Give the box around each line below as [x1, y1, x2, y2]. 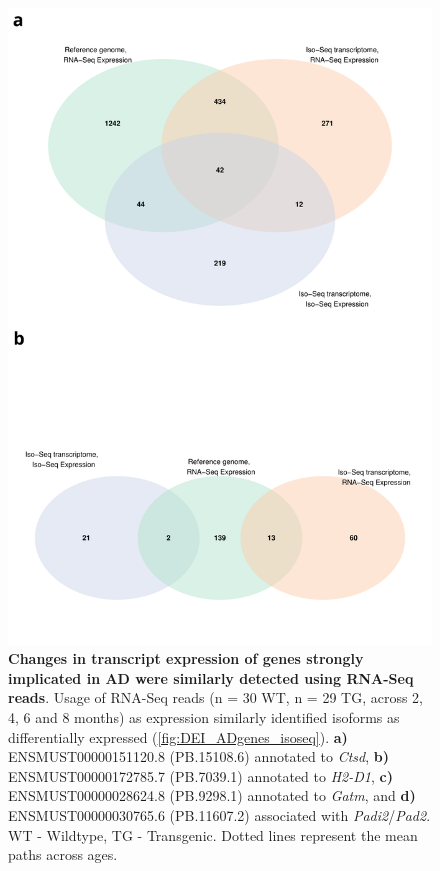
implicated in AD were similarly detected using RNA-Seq [8, 667, 414, 688]
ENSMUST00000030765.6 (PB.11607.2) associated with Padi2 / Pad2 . [8, 804, 431, 825]
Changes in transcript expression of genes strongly [8, 648, 364, 669]
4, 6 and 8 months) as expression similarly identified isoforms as [8, 706, 400, 727]
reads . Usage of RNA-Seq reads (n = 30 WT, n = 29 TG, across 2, [8, 687, 424, 708]
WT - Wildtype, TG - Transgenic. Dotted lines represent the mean [8, 824, 418, 845]
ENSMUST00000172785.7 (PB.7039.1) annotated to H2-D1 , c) [8, 765, 393, 786]
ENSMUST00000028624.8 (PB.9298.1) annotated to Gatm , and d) [8, 785, 416, 806]
